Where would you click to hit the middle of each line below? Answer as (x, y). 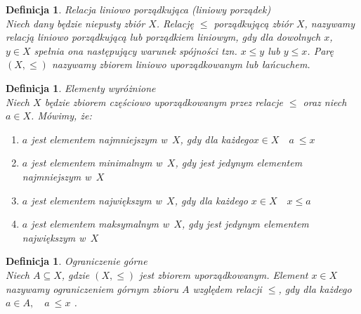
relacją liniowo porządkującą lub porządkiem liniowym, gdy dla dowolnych (163, 37)
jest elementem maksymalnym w (100, 224)
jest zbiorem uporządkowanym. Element (224, 274)
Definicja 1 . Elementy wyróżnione (81, 87)
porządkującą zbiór (253, 23)
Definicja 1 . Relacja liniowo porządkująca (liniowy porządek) (138, 9)
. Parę (320, 50)
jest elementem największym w (96, 200)
